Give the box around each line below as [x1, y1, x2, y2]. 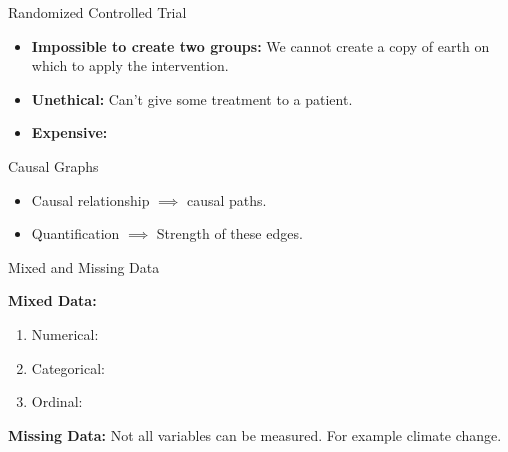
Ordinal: [31, 391, 83, 412]
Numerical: [31, 323, 99, 344]
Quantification [31, 223, 120, 244]
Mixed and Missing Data [8, 256, 160, 277]
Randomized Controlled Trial [8, 2, 187, 22]
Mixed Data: [8, 290, 97, 311]
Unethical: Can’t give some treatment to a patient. [31, 88, 353, 109]
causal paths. [186, 189, 267, 210]
